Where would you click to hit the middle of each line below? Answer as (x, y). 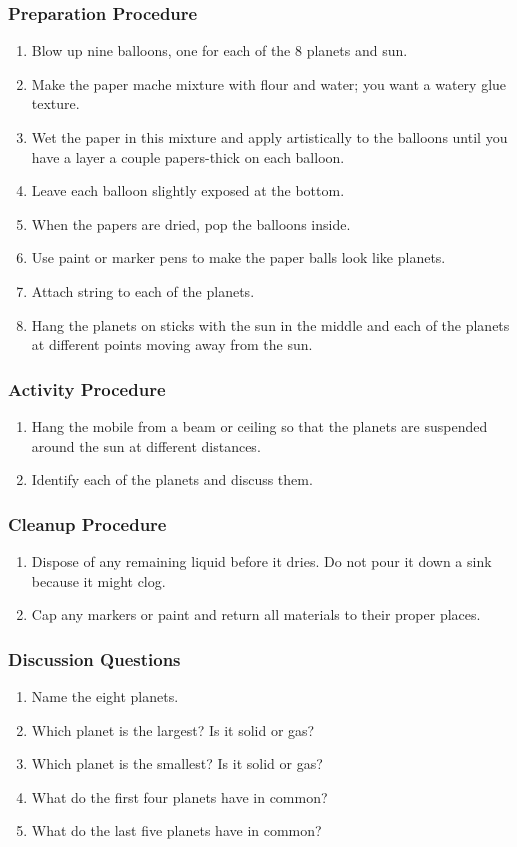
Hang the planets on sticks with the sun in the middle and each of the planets (270, 324)
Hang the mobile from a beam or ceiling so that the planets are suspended (259, 425)
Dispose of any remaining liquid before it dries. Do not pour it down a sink (261, 560)
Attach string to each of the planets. (143, 290)
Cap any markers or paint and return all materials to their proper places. (256, 614)
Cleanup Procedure (87, 523)
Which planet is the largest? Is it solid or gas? (173, 729)
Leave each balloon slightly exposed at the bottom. (188, 190)
